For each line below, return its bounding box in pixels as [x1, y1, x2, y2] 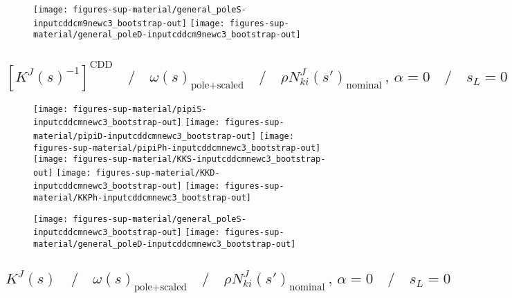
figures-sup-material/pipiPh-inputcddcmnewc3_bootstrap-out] [33, 142, 321, 153]
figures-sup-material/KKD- [95, 167, 220, 178]
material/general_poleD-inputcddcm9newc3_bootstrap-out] [33, 30, 301, 40]
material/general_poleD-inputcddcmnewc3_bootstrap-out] [33, 239, 296, 250]
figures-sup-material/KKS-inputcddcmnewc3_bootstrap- [73, 154, 326, 165]
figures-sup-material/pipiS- [73, 104, 207, 114]
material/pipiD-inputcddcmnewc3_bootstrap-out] [33, 131, 257, 141]
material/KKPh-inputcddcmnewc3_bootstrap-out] [33, 193, 251, 203]
